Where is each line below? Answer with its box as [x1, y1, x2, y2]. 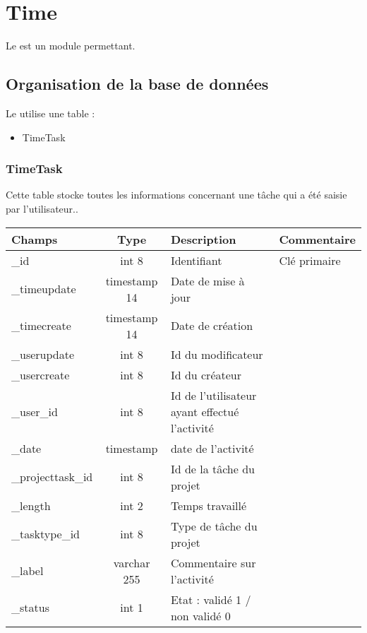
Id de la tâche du [170, 460, 255, 477]
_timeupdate [11, 280, 76, 297]
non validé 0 [170, 607, 231, 624]
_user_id [11, 403, 58, 420]
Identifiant [170, 252, 222, 268]
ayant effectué [170, 403, 239, 420]
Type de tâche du [170, 517, 258, 534]
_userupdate [11, 345, 75, 362]
